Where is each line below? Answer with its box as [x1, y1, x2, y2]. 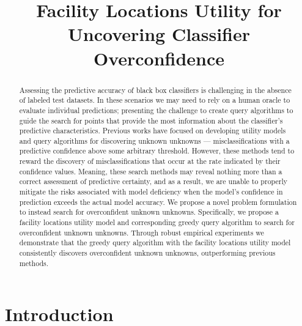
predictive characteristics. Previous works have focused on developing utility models [19, 125, 286, 136]
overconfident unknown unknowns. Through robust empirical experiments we [19, 227, 264, 237]
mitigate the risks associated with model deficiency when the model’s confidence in [19, 187, 283, 197]
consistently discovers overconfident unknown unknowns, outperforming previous [19, 248, 276, 258]
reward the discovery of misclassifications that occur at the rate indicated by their [19, 156, 281, 166]
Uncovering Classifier [67, 21, 251, 46]
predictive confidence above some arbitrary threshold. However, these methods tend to [19, 146, 295, 156]
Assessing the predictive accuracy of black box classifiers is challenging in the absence [19, 84, 292, 95]
